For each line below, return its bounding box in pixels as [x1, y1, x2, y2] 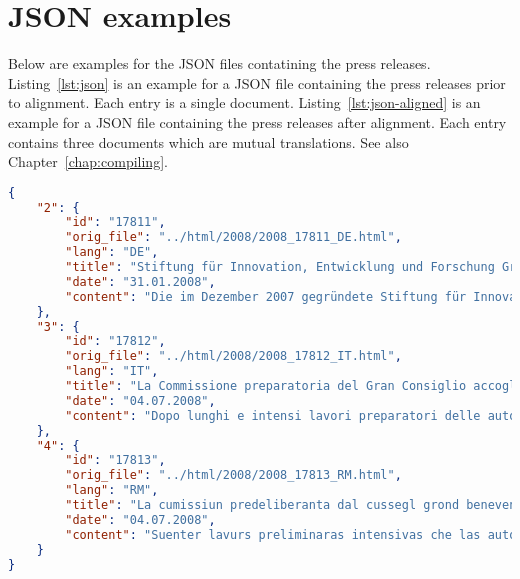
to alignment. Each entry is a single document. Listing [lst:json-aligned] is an [8, 92, 481, 113]
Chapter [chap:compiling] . [8, 151, 168, 172]
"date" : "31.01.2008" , [65, 274, 216, 289]
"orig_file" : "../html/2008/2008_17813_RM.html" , [65, 468, 402, 483]
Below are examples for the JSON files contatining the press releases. [8, 53, 431, 74]
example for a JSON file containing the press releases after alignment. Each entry [8, 111, 507, 132]
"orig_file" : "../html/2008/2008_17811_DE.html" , [65, 230, 402, 245]
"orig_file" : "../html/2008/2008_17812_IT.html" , [65, 349, 402, 364]
